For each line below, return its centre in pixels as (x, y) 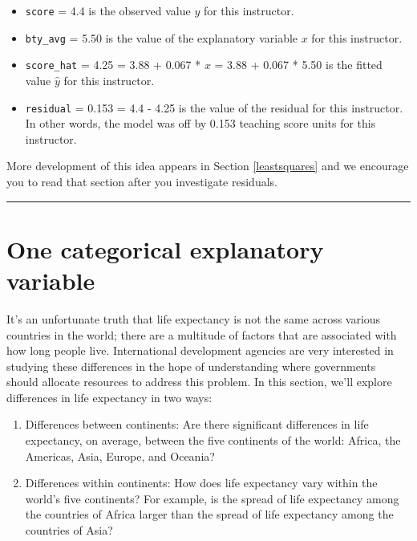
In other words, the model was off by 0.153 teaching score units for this (200, 123)
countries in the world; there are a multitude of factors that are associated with (202, 334)
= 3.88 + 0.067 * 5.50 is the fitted (298, 65)
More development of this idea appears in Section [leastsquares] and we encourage (208, 166)
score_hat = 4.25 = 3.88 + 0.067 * (113, 65)
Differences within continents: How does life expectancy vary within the (201, 483)
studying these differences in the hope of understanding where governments (191, 366)
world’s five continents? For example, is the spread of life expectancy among (212, 498)
